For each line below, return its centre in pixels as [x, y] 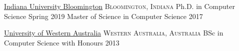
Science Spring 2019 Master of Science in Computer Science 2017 [103, 16]
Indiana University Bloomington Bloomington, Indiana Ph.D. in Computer [119, 6]
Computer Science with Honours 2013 [62, 42]
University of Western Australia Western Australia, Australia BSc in [114, 33]
